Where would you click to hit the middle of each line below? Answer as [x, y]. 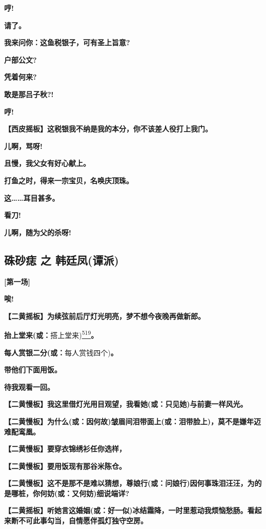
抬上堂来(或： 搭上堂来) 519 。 [51, 334]
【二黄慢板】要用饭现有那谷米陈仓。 [65, 466]
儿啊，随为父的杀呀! [38, 232]
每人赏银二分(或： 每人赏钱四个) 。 [61, 352]
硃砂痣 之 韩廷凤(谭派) [62, 260]
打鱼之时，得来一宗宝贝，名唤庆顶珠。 [69, 180]
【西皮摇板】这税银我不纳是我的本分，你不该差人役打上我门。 [108, 129]
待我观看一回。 [29, 386]
